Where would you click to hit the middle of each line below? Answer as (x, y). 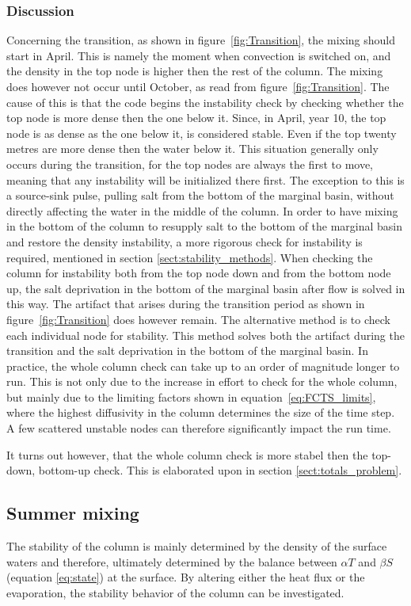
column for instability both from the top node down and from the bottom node (199, 273)
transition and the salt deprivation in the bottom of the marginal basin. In (187, 351)
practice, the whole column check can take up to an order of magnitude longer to (203, 366)
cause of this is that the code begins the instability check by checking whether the (205, 102)
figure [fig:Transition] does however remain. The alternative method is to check (198, 319)
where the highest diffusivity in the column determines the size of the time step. (201, 412)
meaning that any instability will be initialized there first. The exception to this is (205, 179)
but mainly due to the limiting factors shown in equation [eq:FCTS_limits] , (191, 396)
